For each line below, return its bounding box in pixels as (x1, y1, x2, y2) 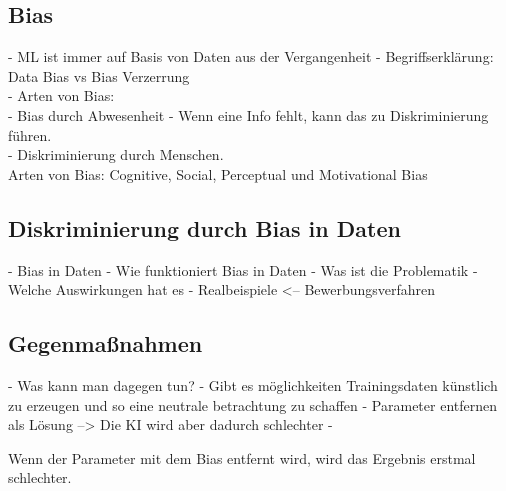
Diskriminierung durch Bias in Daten (8, 212, 401, 243)
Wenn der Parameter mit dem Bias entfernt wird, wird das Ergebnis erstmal (8, 447, 476, 468)
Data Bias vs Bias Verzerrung (8, 65, 190, 86)
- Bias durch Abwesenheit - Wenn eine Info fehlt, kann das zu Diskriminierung (8, 104, 489, 125)
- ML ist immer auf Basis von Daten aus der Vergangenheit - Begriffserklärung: (8, 46, 494, 67)
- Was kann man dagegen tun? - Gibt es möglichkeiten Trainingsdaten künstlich (8, 374, 498, 395)
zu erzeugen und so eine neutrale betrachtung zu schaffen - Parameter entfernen (8, 394, 497, 415)
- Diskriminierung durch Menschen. (8, 144, 224, 165)
